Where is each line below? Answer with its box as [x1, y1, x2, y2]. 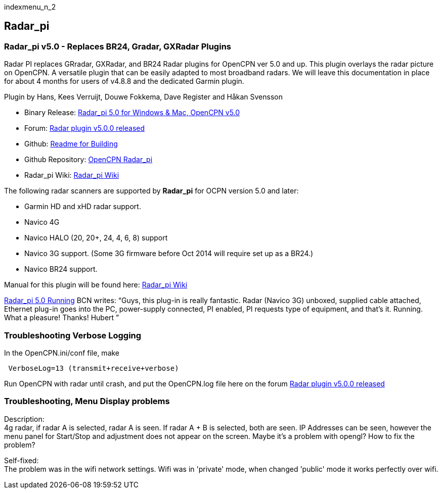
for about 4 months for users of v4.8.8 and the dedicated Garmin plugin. [4, 77, 244, 86]
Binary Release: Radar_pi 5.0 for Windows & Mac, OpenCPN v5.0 [24, 108, 240, 117]
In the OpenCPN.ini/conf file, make [4, 348, 120, 357]
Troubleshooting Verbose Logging [4, 330, 142, 340]
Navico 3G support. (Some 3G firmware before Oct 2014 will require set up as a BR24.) [24, 249, 314, 258]
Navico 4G [24, 218, 60, 227]
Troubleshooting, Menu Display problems [4, 396, 170, 407]
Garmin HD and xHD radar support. [24, 202, 141, 211]
